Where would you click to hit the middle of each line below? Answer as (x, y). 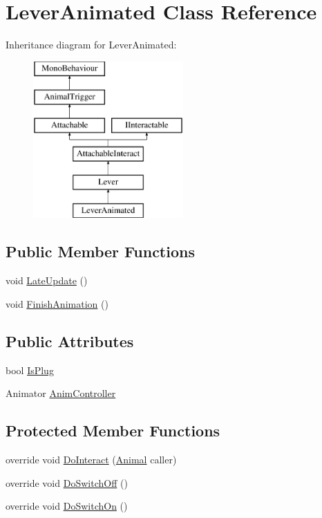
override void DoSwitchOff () (67, 482)
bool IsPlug (30, 370)
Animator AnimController (61, 393)
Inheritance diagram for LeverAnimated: (91, 45)
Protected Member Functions (113, 431)
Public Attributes (70, 341)
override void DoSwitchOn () (67, 506)
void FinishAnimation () (57, 303)
